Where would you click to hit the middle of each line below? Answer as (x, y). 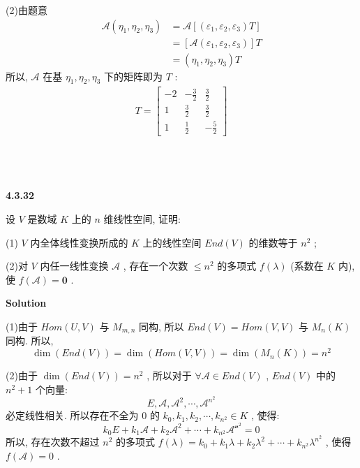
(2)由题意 (27, 10)
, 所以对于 (169, 375)
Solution (26, 303)
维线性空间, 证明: (142, 219)
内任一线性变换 (74, 266)
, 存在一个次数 (156, 266)
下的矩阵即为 (133, 76)
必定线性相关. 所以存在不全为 (72, 415)
